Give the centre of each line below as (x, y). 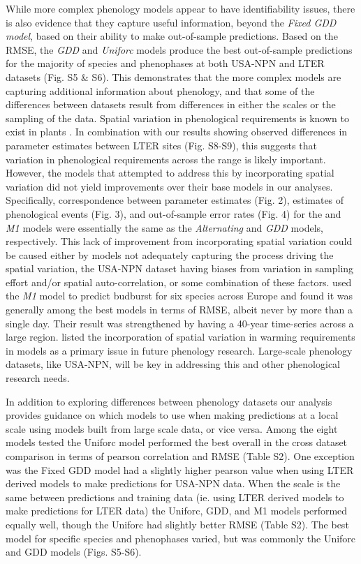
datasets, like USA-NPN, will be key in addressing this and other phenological (173, 364)
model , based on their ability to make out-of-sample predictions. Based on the (172, 36)
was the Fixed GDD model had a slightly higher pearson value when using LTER (180, 469)
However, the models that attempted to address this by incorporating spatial (170, 173)
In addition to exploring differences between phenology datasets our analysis (169, 401)
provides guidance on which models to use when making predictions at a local (172, 415)
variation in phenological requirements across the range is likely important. (166, 159)
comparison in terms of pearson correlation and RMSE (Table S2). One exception (180, 456)
